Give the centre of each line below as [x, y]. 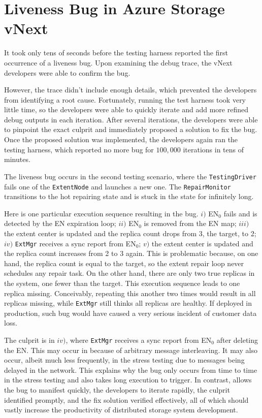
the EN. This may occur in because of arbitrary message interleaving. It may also [131, 350]
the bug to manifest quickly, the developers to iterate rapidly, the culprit [117, 390]
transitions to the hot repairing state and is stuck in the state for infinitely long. [129, 196]
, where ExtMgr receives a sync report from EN [139, 340]
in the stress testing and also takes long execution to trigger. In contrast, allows [128, 380]
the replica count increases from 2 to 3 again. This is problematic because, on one [131, 253]
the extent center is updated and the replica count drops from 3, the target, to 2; [130, 233]
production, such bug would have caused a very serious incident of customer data [130, 313]
